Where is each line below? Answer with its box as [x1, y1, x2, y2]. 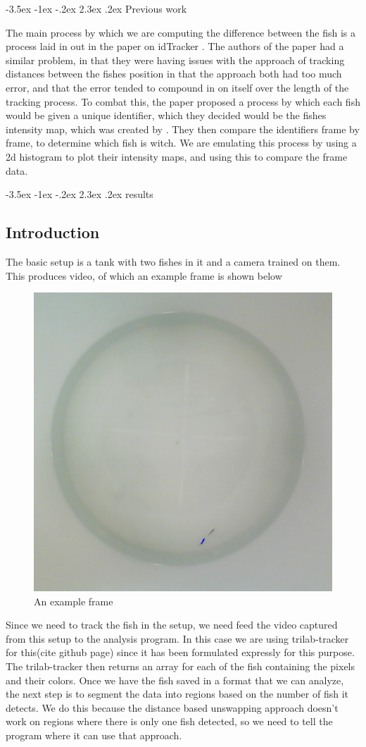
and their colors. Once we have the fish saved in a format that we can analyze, [6, 672, 344, 687]
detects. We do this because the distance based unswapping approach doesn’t [6, 700, 339, 715]
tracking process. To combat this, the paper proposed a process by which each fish [6, 94, 360, 109]
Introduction [6, 221, 100, 243]
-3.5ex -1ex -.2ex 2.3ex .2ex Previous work [6, 1, 187, 16]
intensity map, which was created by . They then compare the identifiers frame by [6, 121, 360, 136]
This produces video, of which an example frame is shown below [6, 268, 282, 283]
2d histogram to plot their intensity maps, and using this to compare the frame [6, 149, 348, 163]
